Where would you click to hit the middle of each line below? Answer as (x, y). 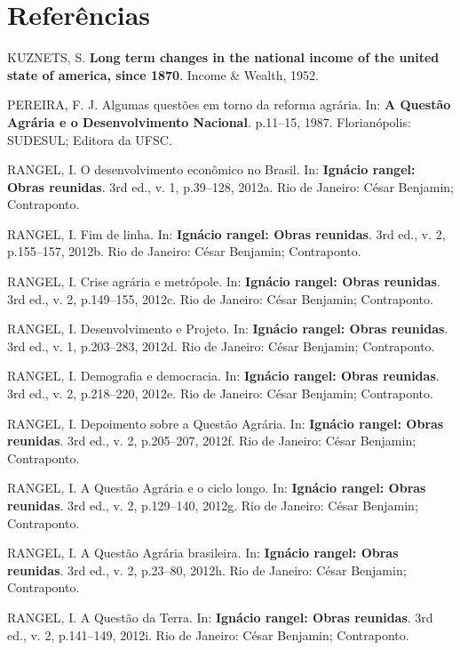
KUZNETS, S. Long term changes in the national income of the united (223, 57)
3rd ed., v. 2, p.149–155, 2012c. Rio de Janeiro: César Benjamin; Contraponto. (220, 298)
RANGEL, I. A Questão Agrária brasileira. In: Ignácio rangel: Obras (203, 553)
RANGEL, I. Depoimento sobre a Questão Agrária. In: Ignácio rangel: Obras (226, 423)
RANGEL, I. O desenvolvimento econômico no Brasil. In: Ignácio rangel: (211, 169)
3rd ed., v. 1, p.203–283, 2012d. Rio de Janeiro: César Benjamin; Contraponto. (221, 345)
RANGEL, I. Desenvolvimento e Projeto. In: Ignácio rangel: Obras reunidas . (228, 329)
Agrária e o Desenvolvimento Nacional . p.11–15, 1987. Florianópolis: (209, 121)
